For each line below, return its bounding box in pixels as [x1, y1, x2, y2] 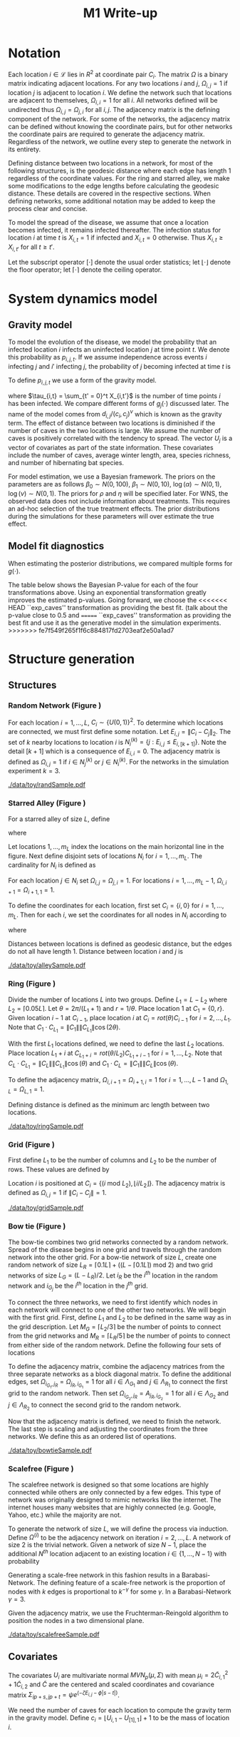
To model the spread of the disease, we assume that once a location [8, 218, 209, 226]
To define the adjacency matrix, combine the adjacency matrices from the [8, 1362, 225, 1371]
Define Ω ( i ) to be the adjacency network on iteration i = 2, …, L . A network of [8, 1532, 231, 1542]
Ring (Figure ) [8, 979, 56, 989]
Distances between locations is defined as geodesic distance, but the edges [8, 939, 232, 948]
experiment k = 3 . [8, 767, 61, 775]
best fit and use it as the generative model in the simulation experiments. [8, 618, 221, 627]
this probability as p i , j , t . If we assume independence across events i [8, 353, 207, 363]
